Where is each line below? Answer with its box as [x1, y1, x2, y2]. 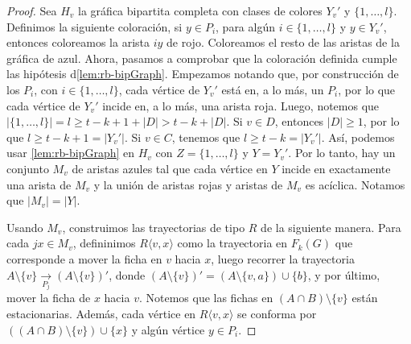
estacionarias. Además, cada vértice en [6, 305, 196, 322]
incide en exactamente [282, 160, 391, 176]
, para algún [216, 18, 275, 35]
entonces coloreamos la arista [6, 34, 150, 51]
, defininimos [72, 234, 136, 251]
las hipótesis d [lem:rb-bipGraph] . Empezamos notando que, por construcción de [6, 65, 399, 82]
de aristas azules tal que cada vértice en [72, 160, 268, 176]
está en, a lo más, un [221, 81, 324, 97]
